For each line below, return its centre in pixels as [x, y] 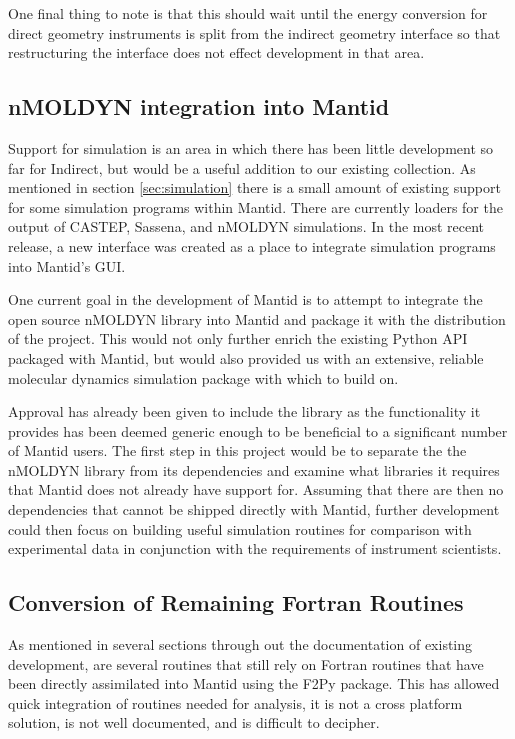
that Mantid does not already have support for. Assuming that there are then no [256, 489]
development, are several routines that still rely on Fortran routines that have [246, 663]
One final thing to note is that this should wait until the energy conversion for [248, 13]
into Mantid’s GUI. [67, 265]
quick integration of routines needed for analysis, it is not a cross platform [235, 702]
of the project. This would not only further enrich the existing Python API [238, 338]
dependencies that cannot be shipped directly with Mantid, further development [254, 509]
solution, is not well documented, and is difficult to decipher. [194, 722]
